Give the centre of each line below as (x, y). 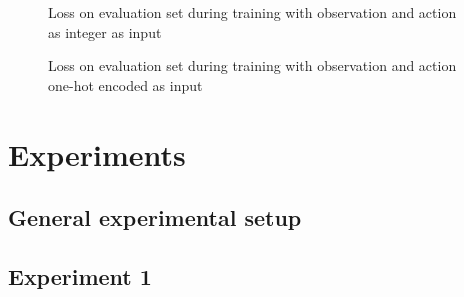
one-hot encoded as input (125, 84)
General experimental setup (155, 217)
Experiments (97, 153)
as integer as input (105, 31)
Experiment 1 (80, 275)
